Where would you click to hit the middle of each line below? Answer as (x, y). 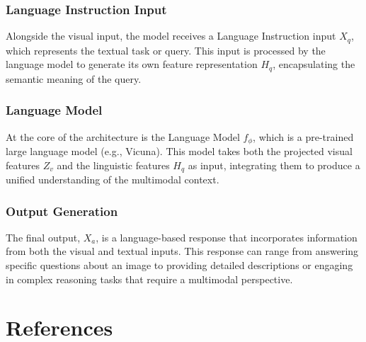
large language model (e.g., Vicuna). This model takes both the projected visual (179, 150)
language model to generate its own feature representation (132, 64)
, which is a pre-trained (303, 136)
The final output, (43, 237)
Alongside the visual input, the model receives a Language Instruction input (171, 36)
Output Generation (62, 211)
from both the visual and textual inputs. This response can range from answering (182, 251)
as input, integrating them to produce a (274, 165)
